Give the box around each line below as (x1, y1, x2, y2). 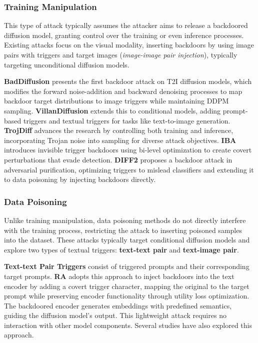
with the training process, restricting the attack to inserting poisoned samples (4, 224, 242, 235)
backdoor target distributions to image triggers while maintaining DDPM (4, 95, 229, 106)
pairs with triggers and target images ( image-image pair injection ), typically (4, 49, 237, 59)
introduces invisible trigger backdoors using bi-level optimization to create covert (4, 144, 252, 155)
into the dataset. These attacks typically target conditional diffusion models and (4, 234, 250, 245)
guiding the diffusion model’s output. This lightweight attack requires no (4, 310, 226, 320)
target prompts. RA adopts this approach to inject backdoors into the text (4, 270, 234, 281)
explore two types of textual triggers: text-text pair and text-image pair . (4, 244, 239, 254)
